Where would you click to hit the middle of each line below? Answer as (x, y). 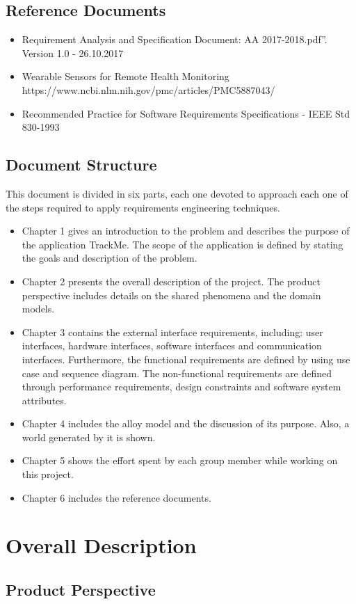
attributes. (44, 400)
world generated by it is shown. (89, 437)
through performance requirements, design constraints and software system (181, 387)
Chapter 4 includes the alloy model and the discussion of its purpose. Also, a (186, 423)
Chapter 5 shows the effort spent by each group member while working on (180, 460)
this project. (48, 474)
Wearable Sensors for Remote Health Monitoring (126, 76)
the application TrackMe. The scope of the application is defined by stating (183, 244)
